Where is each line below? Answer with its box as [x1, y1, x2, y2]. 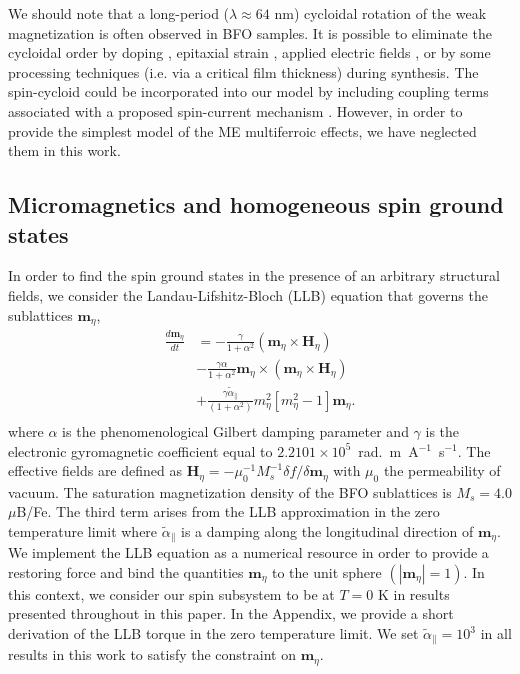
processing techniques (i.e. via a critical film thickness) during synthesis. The [8, 61, 479, 82]
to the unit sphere [271, 561, 382, 582]
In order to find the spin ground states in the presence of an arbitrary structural [8, 265, 500, 286]
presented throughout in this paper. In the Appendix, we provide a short [8, 603, 454, 624]
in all [480, 623, 512, 643]
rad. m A [358, 440, 419, 461]
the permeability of [383, 460, 501, 481]
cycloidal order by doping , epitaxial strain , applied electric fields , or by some [8, 42, 491, 63]
